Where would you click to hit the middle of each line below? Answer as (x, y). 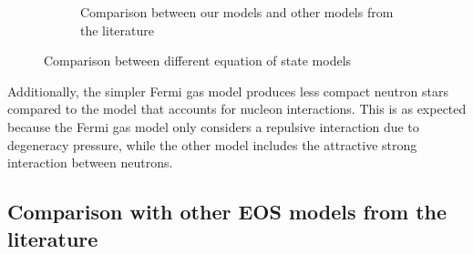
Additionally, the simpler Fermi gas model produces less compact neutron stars (228, 91)
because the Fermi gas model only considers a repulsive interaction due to (213, 126)
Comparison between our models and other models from (237, 12)
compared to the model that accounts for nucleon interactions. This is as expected (237, 109)
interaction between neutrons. (90, 163)
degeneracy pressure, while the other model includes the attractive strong (212, 144)
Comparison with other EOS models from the (227, 212)
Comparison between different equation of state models (198, 61)
